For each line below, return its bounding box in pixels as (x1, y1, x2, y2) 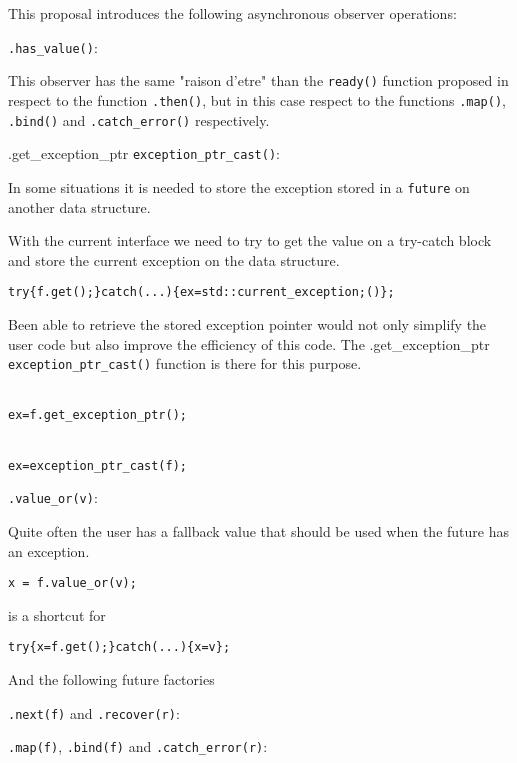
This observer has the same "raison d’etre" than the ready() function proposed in (8, 70, 509, 91)
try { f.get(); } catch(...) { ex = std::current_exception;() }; (8, 285, 395, 300)
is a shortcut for (8, 604, 106, 625)
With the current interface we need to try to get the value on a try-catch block (8, 230, 492, 251)
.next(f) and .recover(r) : (8, 702, 180, 723)
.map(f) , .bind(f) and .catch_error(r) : (8, 736, 268, 757)
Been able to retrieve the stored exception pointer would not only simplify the (8, 313, 487, 334)
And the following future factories (8, 669, 215, 690)
